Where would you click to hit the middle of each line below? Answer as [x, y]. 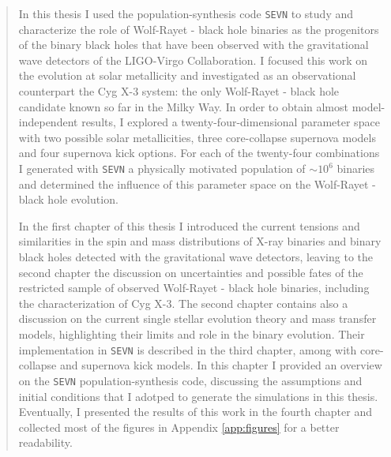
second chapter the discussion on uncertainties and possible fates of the [191, 272]
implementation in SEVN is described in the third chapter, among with [188, 349]
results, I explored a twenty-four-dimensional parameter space [231, 122]
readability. [45, 442]
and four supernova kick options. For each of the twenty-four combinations [199, 153]
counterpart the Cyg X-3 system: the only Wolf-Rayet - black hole [179, 91]
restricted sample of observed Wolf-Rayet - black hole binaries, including [194, 288]
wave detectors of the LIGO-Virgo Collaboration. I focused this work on [193, 60]
